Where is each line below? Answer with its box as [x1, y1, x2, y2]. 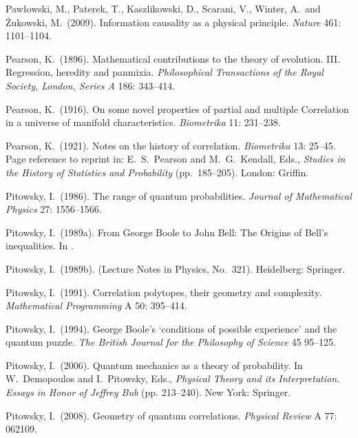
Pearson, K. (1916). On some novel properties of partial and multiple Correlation [6, 101, 349, 116]
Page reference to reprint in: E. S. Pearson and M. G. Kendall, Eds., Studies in [6, 152, 346, 166]
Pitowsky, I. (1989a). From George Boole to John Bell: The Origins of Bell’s [6, 225, 328, 239]
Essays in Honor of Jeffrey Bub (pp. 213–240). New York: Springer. [6, 385, 291, 399]
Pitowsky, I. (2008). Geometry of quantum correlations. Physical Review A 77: [6, 408, 337, 422]
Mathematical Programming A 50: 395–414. [6, 298, 187, 313]
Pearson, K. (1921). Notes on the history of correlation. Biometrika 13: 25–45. [6, 138, 336, 152]
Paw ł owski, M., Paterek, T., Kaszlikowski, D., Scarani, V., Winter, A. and [6, 1, 321, 15]
